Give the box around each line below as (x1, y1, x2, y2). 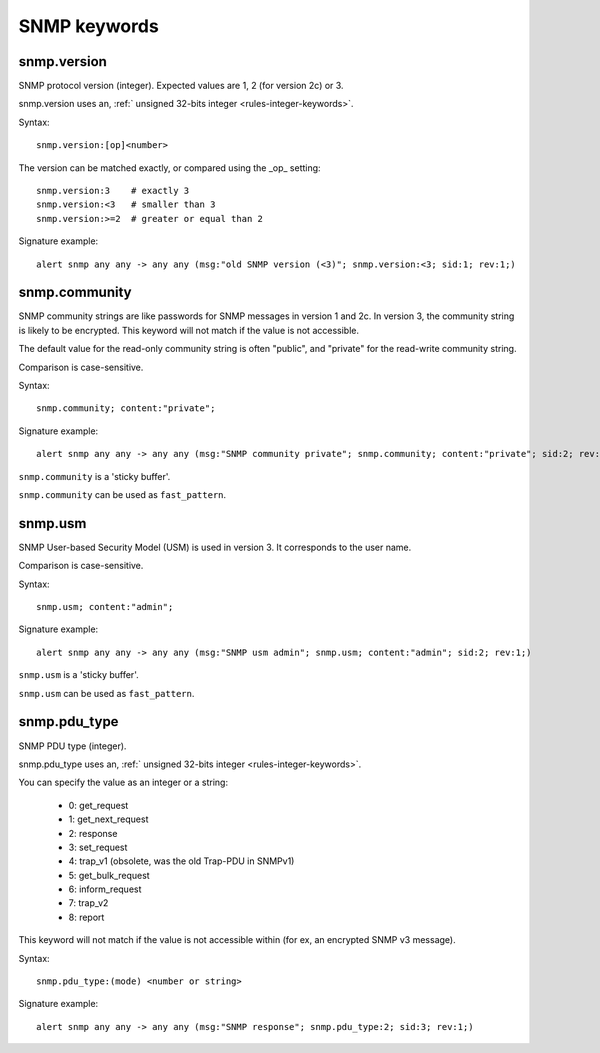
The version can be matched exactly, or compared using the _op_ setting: (18, 161, 321, 174)
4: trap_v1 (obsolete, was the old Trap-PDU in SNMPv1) (68, 855, 295, 867)
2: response (68, 827, 118, 839)
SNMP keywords (18, 15, 159, 37)
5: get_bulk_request (68, 869, 150, 881)
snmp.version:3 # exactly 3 (36, 185, 190, 197)
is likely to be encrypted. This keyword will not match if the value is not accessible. (18, 324, 360, 336)
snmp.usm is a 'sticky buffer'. (18, 669, 139, 681)
